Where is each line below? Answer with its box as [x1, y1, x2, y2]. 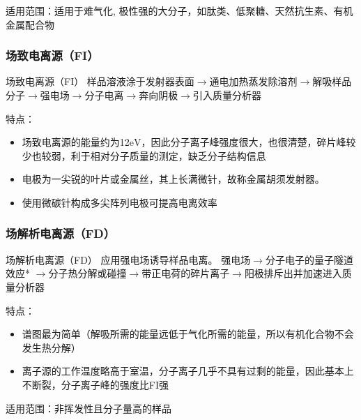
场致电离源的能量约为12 [22, 135, 130, 149]
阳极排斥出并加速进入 [244, 266, 342, 280]
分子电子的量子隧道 [265, 252, 353, 267]
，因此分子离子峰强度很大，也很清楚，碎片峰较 [141, 135, 356, 149]
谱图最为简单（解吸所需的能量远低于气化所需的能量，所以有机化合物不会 [22, 327, 354, 341]
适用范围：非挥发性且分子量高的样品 [6, 400, 171, 415]
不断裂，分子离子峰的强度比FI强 [22, 377, 169, 391]
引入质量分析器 [192, 88, 261, 102]
